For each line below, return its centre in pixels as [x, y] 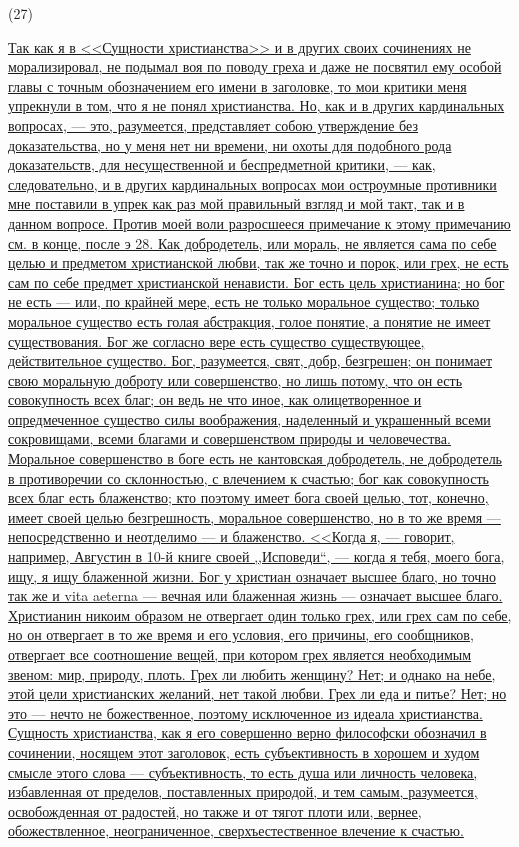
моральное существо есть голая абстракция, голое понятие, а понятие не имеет [249, 320]
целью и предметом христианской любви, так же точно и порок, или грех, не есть [258, 262]
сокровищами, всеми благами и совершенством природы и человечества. [229, 438]
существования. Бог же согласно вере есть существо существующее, [216, 340]
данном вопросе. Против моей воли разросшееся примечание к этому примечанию [259, 222]
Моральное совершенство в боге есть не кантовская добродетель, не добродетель [255, 458]
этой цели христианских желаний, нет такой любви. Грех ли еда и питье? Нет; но [257, 693]
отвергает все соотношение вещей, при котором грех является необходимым [240, 654]
